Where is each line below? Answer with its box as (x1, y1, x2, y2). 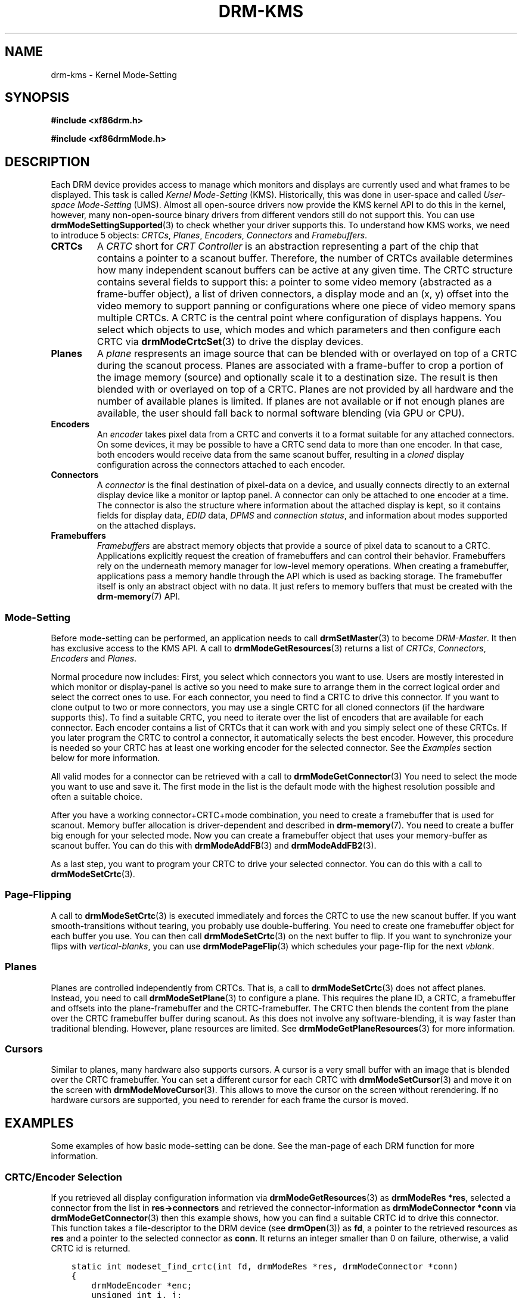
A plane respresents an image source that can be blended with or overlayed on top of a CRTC (97, 347, 517, 360)
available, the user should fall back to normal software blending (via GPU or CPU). (97, 407, 465, 420)
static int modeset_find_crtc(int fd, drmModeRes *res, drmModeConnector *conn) (71, 1261, 458, 1271)
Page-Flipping (5, 889, 72, 901)
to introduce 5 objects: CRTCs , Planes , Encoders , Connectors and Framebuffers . (51, 230, 368, 241)
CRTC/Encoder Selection (5, 1170, 122, 1183)
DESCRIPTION (5, 154, 90, 169)
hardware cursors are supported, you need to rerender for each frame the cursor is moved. (51, 1095, 409, 1106)
